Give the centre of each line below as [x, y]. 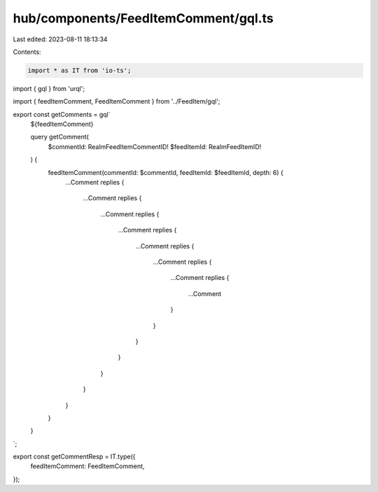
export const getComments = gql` [62, 114]
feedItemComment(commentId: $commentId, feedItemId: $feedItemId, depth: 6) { [166, 172]
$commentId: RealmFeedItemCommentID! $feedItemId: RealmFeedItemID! [155, 146]
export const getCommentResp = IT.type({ [74, 457]
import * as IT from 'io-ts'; [79, 70]
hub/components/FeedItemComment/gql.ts [143, 18]
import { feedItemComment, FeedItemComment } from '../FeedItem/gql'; [117, 101]
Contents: [27, 52]
